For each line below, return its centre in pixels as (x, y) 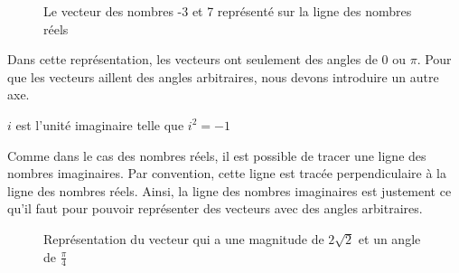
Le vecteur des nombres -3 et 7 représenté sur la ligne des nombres (228, 11)
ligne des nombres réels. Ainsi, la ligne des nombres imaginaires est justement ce (229, 190)
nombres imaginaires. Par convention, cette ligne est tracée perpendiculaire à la (227, 173)
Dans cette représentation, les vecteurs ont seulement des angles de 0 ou (206, 59)
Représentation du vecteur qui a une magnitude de (184, 238)
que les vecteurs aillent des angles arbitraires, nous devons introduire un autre (223, 76)
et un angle (389, 238)
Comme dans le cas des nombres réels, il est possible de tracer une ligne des (217, 155)
